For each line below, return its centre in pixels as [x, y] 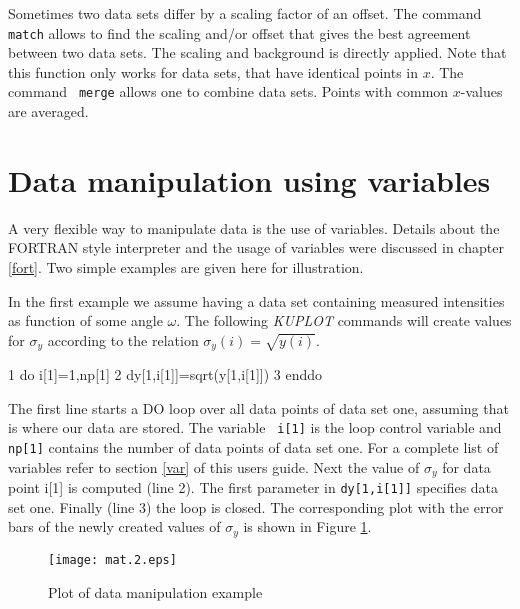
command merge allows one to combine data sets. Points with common [228, 91]
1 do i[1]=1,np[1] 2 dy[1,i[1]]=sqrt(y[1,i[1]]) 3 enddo [165, 374]
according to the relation [123, 339]
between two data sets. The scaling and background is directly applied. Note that [257, 52]
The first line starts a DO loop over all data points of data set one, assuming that [258, 407]
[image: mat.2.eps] [112, 559]
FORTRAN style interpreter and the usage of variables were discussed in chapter [256, 247]
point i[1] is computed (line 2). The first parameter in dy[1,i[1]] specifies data [253, 487]
